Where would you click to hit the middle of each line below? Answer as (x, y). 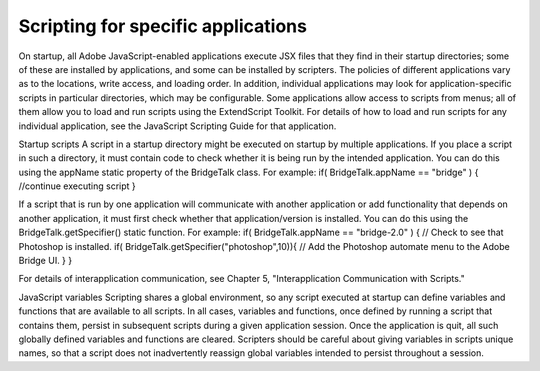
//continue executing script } (77, 186)
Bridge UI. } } (45, 261)
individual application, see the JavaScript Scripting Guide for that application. (177, 126)
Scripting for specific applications (162, 26)
